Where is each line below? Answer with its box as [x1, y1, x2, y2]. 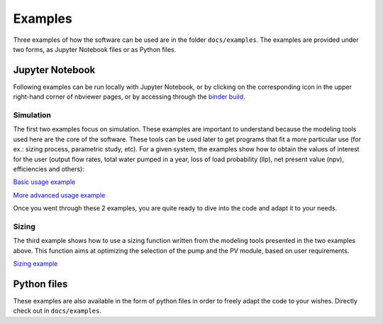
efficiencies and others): [13, 164, 84, 173]
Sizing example [13, 259, 58, 268]
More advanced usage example [13, 190, 106, 199]
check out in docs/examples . [13, 306, 102, 315]
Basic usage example [13, 178, 76, 186]
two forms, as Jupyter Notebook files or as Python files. [13, 45, 177, 53]
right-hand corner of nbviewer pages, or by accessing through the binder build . [13, 92, 245, 101]
